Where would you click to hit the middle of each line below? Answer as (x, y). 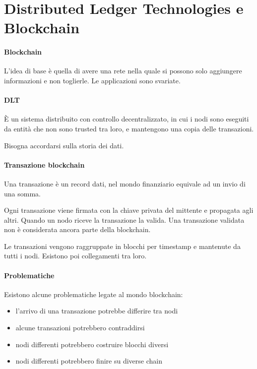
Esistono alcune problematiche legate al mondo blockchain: (94, 294)
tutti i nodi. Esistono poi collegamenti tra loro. (75, 256)
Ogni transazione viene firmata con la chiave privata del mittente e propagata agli (129, 210)
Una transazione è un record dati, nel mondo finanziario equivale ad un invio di (125, 183)
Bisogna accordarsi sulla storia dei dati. (64, 145)
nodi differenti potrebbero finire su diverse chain (89, 361)
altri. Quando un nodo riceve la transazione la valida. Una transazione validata (124, 219)
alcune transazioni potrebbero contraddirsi (80, 328)
